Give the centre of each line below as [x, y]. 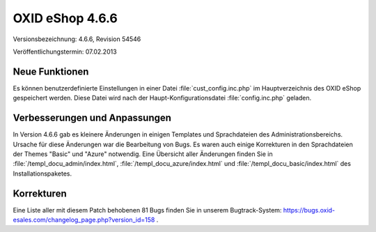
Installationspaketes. [42, 173]
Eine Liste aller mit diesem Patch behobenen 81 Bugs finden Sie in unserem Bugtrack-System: [147, 210]
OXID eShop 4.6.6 [65, 18]
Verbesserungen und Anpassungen [92, 118]
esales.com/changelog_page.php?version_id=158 [84, 220]
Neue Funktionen [51, 71]
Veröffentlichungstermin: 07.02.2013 [65, 52]
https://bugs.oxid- [309, 210]
